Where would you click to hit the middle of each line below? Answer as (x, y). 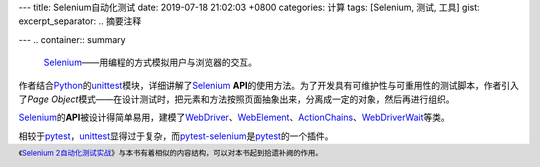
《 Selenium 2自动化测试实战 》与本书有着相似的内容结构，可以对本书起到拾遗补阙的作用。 (171, 153)
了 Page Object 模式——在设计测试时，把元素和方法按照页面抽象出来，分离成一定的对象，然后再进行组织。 (236, 99)
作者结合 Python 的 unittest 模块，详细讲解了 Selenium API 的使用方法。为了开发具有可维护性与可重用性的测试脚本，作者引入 (268, 85)
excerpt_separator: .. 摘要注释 (80, 21)
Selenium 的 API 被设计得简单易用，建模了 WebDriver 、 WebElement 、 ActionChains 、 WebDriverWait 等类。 (234, 117)
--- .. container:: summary (72, 39)
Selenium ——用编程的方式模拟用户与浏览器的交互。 (150, 62)
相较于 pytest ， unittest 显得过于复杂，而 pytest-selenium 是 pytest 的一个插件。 (176, 136)
